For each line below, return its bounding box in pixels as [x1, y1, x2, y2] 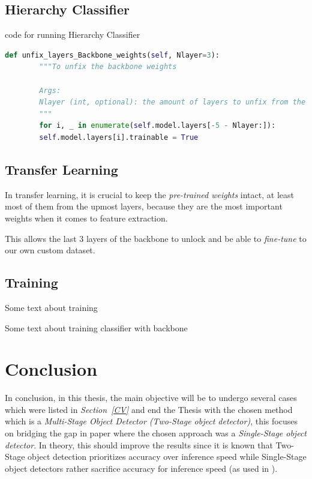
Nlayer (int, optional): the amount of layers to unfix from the [39, 98, 306, 107]
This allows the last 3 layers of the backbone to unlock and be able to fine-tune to [5, 232, 307, 244]
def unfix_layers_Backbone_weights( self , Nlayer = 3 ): [5, 50, 220, 59]
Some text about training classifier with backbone [5, 321, 188, 334]
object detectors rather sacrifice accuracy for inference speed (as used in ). [5, 462, 278, 474]
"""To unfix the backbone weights [39, 62, 177, 71]
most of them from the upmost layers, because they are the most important [5, 200, 283, 212]
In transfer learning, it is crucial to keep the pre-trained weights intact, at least [5, 188, 294, 200]
